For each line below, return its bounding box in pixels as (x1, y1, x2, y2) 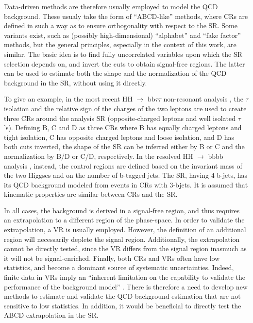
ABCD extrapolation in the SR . (4, 310, 99, 320)
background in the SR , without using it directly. (4, 77, 147, 87)
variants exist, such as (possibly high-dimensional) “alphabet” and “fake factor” (4, 30, 241, 40)
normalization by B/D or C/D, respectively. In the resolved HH (4, 151, 193, 161)
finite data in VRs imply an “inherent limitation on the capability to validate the (4, 272, 245, 282)
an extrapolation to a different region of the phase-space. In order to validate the (4, 215, 245, 225)
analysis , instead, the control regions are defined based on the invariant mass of (4, 160, 242, 170)
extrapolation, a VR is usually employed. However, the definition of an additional (4, 224, 246, 235)
